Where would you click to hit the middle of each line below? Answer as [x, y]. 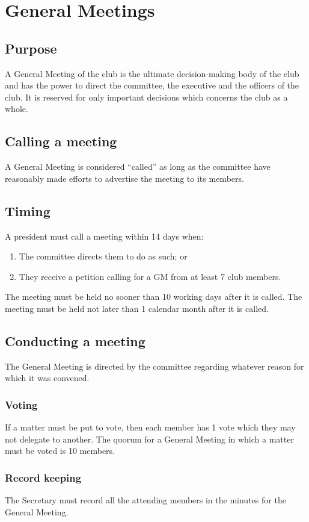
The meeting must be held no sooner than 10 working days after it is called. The [154, 297]
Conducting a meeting [75, 340]
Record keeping [43, 477]
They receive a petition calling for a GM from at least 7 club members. [150, 276]
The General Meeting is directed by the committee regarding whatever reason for [154, 366]
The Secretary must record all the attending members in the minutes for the [145, 500]
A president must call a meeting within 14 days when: [104, 236]
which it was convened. [47, 378]
